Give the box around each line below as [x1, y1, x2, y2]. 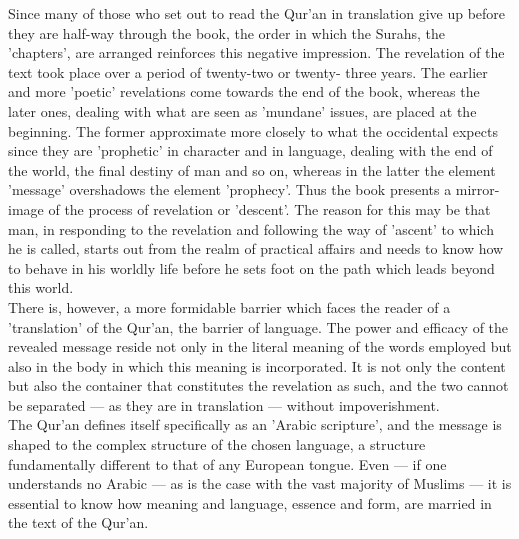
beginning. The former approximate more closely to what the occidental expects [8, 120, 498, 141]
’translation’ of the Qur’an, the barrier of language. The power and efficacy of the [8, 316, 509, 337]
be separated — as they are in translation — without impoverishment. [8, 394, 440, 415]
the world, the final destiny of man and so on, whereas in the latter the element [8, 159, 496, 180]
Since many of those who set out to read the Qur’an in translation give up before [8, 3, 506, 23]
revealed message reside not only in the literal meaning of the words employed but [8, 336, 512, 357]
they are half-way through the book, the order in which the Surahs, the [8, 22, 446, 43]
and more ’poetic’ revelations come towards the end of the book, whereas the [8, 81, 480, 102]
